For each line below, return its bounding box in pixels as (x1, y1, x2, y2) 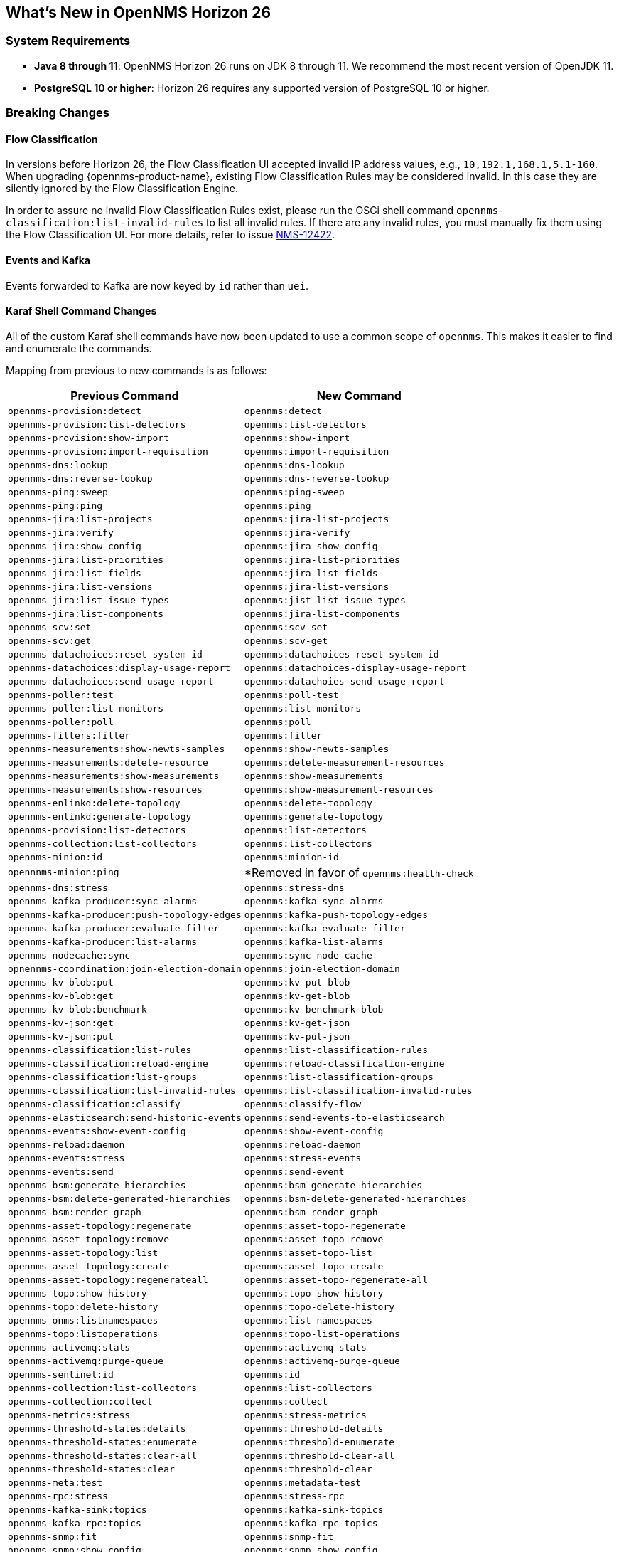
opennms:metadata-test (244, 1477, 362, 1488)
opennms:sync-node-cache (244, 949, 372, 961)
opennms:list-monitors (244, 702, 362, 714)
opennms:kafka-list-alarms (244, 936, 384, 947)
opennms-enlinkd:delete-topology (8, 797, 181, 808)
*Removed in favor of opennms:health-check (244, 865, 474, 880)
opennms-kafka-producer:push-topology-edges (8, 909, 242, 920)
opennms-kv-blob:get (8, 990, 114, 1001)
